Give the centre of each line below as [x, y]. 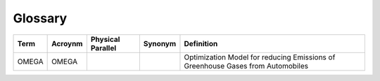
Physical [105, 39]
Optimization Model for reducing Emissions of [260, 57]
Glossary [40, 18]
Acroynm [67, 43]
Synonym [160, 43]
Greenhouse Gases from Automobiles [246, 66]
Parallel [103, 47]
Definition [201, 43]
